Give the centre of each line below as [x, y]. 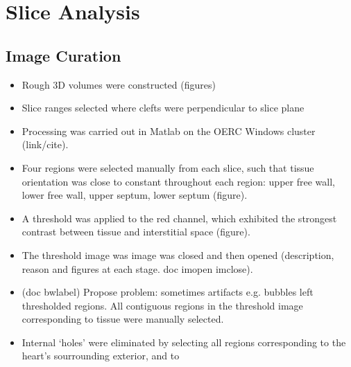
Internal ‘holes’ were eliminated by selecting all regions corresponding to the [184, 342]
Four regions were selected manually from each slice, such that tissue [168, 167]
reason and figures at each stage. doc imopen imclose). [137, 268]
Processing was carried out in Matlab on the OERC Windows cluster [169, 131]
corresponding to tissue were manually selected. [123, 319]
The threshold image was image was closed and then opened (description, [178, 254]
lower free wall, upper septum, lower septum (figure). [135, 195]
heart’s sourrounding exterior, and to [101, 356]
